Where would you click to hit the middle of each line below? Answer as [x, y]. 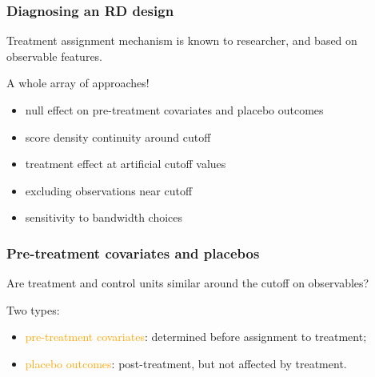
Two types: [33, 309]
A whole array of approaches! [78, 83]
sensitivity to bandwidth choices [104, 217]
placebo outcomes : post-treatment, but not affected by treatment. [186, 363]
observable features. [55, 56]
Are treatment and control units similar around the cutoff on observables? [188, 283]
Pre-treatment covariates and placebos [133, 253]
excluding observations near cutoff [109, 190]
